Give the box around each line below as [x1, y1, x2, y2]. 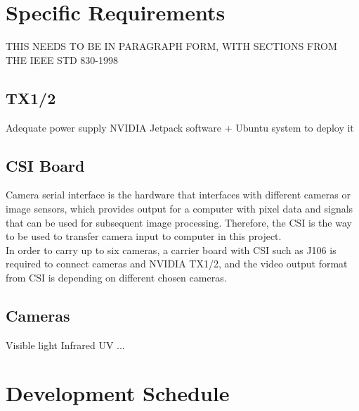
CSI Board [6, 154, 85, 176]
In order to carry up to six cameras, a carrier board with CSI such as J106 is [6, 242, 337, 257]
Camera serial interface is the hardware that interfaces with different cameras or [6, 187, 351, 202]
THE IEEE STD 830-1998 [6, 52, 119, 67]
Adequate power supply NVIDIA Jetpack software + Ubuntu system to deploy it [6, 120, 354, 134]
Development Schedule [6, 379, 230, 407]
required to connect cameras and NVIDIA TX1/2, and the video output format [6, 256, 348, 271]
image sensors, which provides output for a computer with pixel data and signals [6, 201, 353, 215]
